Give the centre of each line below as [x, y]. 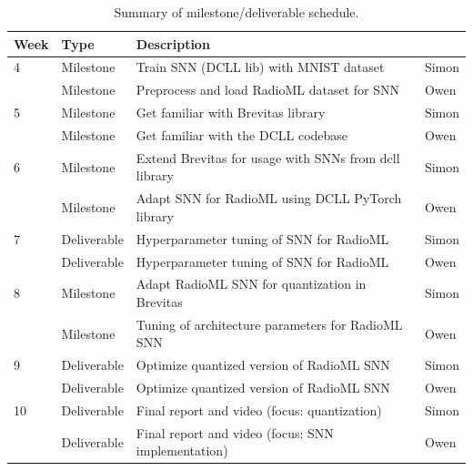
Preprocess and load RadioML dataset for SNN [267, 90]
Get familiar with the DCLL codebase [242, 134]
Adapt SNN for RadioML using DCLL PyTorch [269, 198]
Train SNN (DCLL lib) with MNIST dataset [260, 67]
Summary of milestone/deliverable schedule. [236, 12]
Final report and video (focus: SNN [235, 432]
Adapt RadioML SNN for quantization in [251, 284]
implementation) [182, 451]
